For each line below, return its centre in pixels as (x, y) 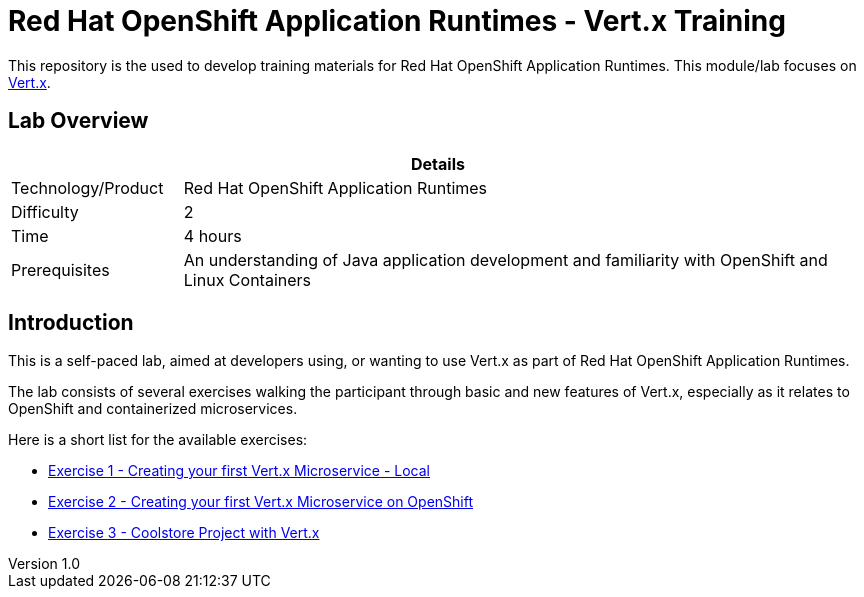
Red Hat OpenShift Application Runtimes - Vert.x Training (397, 21)
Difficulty (45, 211)
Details (438, 163)
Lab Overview (78, 121)
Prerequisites (60, 269)
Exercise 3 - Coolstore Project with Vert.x (184, 533)
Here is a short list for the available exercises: (158, 440)
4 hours (212, 235)
